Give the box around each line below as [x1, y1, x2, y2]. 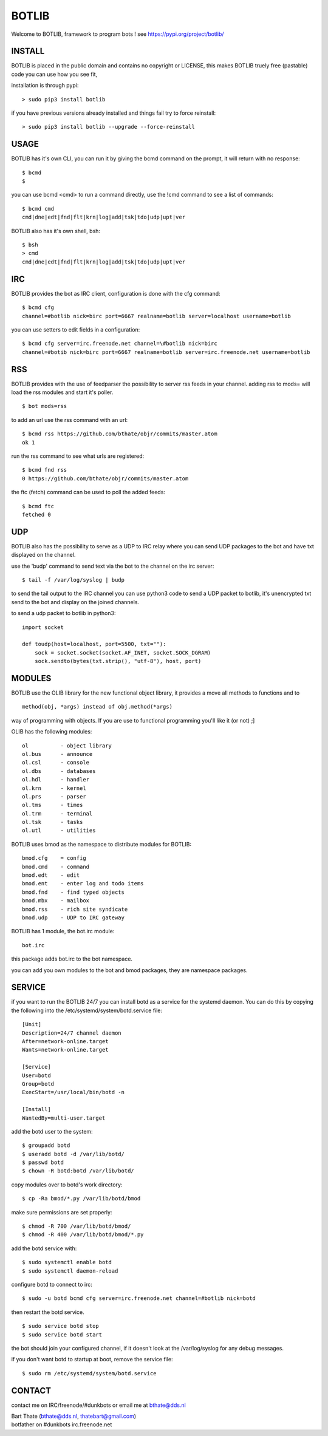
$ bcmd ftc [22, 503, 55, 509]
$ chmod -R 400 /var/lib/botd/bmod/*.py [22, 1231, 144, 1238]
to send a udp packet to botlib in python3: [11, 610, 116, 617]
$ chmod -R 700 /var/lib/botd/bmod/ [22, 1223, 131, 1230]
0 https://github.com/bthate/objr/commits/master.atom [22, 475, 189, 482]
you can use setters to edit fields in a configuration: [11, 325, 140, 333]
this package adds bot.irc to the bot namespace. [11, 955, 133, 962]
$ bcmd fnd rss [22, 466, 67, 474]
